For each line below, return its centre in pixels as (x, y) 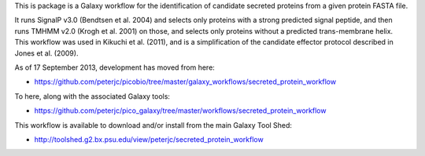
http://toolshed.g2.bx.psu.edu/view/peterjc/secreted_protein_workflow (149, 139)
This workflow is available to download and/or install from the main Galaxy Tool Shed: (153, 125)
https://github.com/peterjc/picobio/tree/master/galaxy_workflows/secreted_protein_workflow (185, 82)
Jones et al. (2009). (46, 53)
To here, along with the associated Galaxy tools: (92, 96)
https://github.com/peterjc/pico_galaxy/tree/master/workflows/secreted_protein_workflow (180, 111)
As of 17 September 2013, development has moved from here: (115, 67)
